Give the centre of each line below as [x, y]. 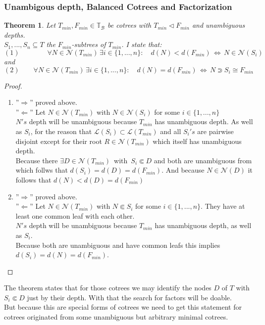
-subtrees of [89, 44]
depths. [15, 34]
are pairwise [215, 131]
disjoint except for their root [59, 141]
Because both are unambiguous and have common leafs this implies [118, 245]
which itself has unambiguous [197, 141]
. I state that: [142, 44]
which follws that [42, 170]
